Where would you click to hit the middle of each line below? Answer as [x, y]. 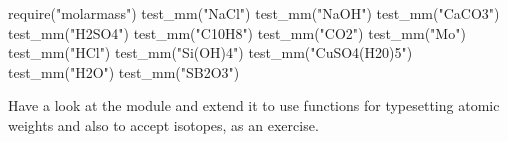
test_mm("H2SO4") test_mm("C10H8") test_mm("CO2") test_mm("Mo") [237, 32]
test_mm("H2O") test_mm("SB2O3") [124, 71]
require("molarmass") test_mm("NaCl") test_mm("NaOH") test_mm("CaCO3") [254, 13]
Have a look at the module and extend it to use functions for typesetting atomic [254, 105]
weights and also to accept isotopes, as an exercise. [163, 124]
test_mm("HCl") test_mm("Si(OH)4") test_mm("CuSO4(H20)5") [210, 52]
